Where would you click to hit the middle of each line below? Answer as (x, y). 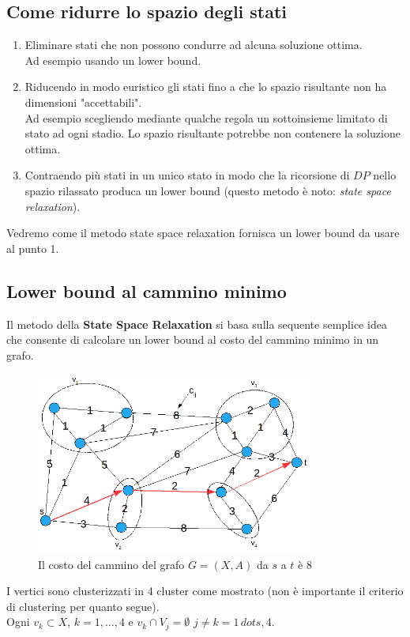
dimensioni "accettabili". (83, 102)
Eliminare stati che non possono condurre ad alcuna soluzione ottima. (194, 45)
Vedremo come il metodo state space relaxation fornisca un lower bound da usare (203, 233)
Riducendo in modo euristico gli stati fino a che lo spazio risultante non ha (206, 87)
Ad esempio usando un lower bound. (113, 60)
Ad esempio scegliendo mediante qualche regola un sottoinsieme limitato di (206, 117)
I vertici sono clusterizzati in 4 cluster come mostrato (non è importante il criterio (205, 591)
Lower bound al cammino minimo (147, 290)
